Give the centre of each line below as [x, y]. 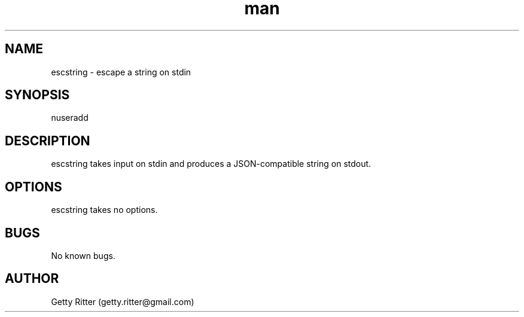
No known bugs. [83, 255]
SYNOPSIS [37, 95]
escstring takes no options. [104, 210]
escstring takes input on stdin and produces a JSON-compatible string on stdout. [211, 164]
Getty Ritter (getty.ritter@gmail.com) [123, 301]
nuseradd [70, 118]
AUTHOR [32, 279]
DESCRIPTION [48, 141]
